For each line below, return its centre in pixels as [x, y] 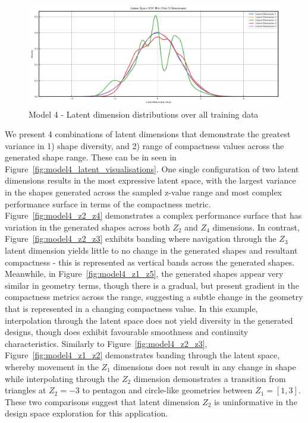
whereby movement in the [52, 366]
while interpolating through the [62, 378]
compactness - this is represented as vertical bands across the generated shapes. [150, 262]
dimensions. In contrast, [256, 227]
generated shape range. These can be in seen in [91, 157]
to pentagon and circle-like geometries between [167, 390]
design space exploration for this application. [87, 413]
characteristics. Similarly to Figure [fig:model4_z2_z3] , [106, 343]
